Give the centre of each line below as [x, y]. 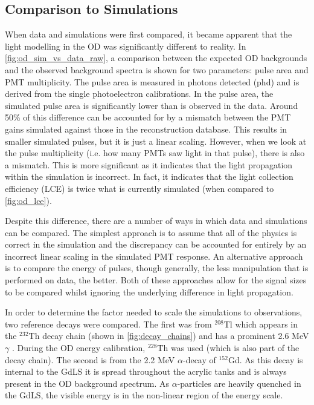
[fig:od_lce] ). [28, 200]
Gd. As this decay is [265, 359]
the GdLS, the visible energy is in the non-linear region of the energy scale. [144, 395]
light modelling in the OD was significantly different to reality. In [126, 46]
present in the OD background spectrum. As [87, 383]
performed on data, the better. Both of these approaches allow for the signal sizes [156, 280]
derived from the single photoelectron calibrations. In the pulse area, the [139, 94]
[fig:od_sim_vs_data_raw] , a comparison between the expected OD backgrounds [156, 58]
